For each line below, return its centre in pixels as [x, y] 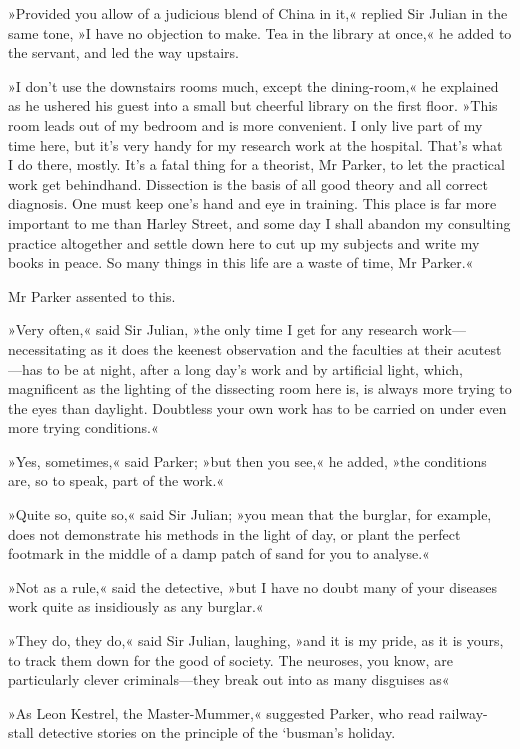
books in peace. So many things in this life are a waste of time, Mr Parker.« [241, 262]
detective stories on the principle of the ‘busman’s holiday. [217, 732]
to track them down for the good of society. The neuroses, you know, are [230, 659]
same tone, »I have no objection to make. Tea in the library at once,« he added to [260, 32]
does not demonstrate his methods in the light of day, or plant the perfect [234, 533]
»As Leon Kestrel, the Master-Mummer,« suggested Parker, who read [221, 712]
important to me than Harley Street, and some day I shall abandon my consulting [259, 222]
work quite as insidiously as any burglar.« [136, 606]
